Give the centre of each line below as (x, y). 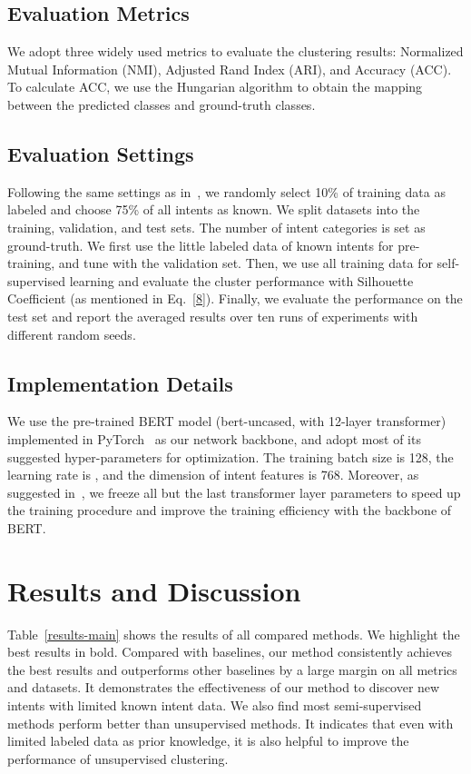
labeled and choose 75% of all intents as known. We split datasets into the (214, 209)
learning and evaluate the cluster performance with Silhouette (241, 280)
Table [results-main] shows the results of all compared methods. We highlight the (234, 634)
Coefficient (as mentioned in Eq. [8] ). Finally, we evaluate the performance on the (235, 298)
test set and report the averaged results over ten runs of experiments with (213, 316)
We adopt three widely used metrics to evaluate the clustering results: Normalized (235, 51)
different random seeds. (72, 334)
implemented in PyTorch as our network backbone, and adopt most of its (214, 438)
